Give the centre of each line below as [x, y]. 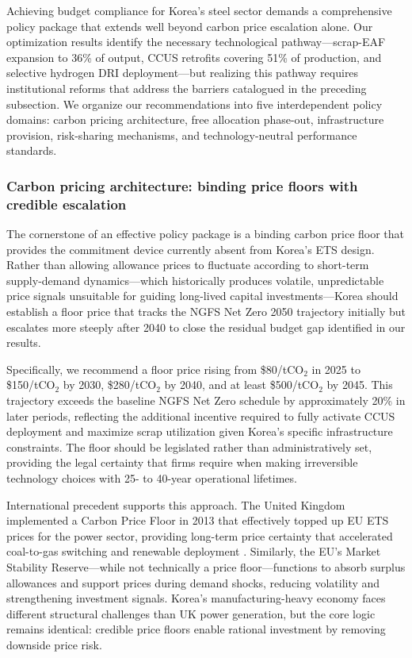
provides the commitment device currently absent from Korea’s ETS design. [191, 249]
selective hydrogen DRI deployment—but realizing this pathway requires [183, 73]
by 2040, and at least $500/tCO [242, 385]
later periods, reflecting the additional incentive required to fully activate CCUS [201, 416]
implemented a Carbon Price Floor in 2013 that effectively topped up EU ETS [198, 520]
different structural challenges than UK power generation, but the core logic [191, 613]
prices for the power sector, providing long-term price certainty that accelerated [200, 535]
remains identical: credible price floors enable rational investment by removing [196, 629]
